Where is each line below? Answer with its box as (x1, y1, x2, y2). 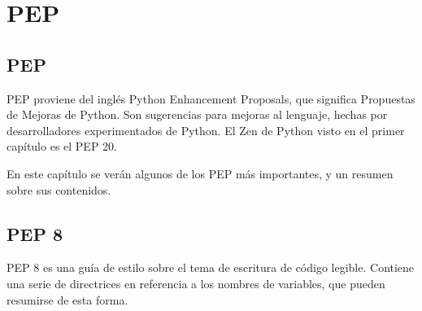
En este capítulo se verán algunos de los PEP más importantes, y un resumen (7, 164, 394, 182)
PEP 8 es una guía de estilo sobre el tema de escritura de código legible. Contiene (7, 259, 415, 276)
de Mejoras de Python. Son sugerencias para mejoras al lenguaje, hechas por (7, 106, 388, 123)
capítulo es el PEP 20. (7, 138, 117, 155)
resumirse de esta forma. (7, 291, 128, 308)
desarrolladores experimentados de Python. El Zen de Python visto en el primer (7, 121, 405, 138)
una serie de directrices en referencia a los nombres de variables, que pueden (7, 274, 385, 291)
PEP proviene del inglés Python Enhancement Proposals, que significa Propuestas (7, 90, 415, 107)
